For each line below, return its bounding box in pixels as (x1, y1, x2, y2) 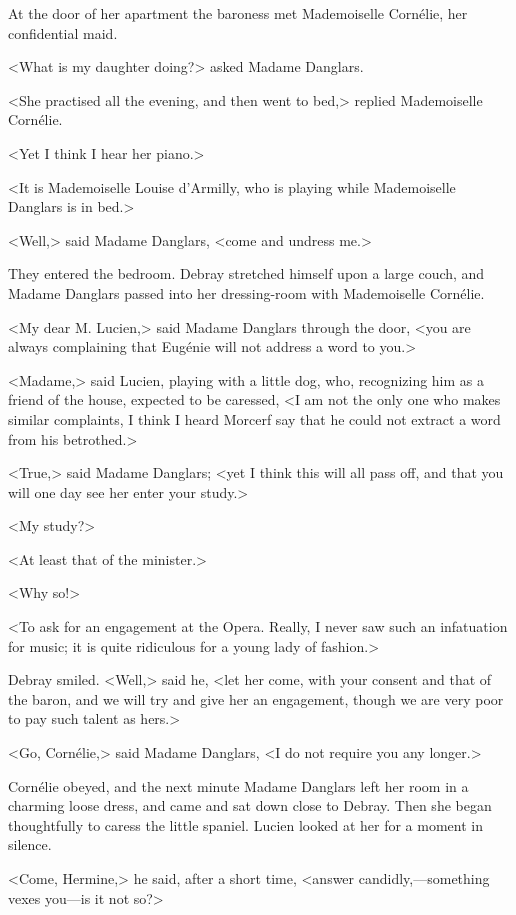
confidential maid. (8, 22, 118, 43)
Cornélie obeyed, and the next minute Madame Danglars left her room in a (8, 775, 469, 796)
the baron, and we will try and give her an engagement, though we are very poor (8, 688, 504, 709)
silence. (8, 834, 52, 855)
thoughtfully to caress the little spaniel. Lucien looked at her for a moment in (8, 814, 483, 835)
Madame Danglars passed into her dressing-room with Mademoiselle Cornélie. (8, 282, 485, 303)
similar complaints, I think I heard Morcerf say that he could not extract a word (8, 408, 501, 429)
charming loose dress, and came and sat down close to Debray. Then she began (8, 795, 492, 816)
